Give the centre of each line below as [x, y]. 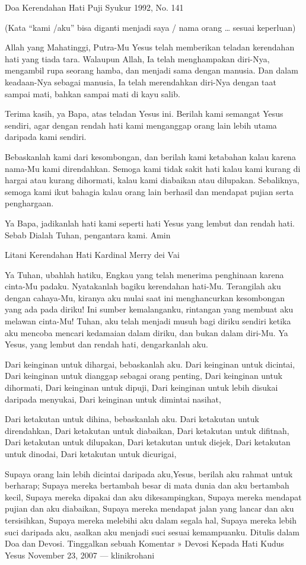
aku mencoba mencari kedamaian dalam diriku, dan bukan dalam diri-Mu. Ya [146, 332]
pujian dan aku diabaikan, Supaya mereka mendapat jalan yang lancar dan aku [149, 508]
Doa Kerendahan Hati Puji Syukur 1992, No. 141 [94, 7]
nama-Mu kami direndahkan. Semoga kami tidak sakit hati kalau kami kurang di [153, 168]
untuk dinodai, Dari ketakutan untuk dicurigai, [91, 454]
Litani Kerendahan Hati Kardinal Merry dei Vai [92, 255]
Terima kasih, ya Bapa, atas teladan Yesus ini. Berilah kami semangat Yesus [144, 114]
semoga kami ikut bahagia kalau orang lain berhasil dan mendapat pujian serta [149, 191]
